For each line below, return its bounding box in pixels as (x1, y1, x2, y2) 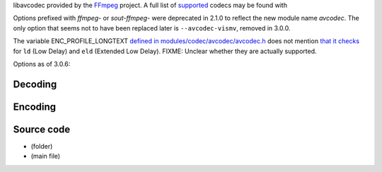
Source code (13, 123, 71, 135)
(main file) (30, 152, 60, 161)
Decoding (13, 78, 57, 90)
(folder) (30, 142, 53, 150)
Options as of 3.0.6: (13, 59, 71, 68)
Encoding (13, 101, 57, 113)
